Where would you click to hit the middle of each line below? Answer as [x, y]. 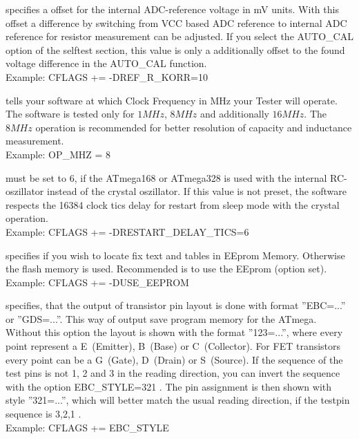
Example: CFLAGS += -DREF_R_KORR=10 [107, 76]
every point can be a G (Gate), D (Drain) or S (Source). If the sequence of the [174, 359]
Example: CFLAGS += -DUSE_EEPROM [97, 282]
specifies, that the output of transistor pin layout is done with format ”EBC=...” [176, 305]
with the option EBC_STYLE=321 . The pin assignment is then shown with [169, 386]
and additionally [234, 114]
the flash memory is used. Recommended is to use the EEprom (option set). [166, 269]
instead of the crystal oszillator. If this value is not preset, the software [197, 191]
